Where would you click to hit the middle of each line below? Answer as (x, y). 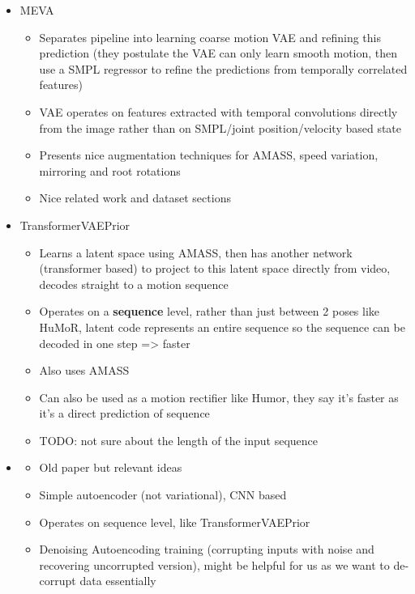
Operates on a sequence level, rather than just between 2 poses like (210, 311)
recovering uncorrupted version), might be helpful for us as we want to (214, 564)
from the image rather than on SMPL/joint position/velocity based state (220, 127)
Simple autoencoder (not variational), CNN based (163, 495)
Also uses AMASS (84, 370)
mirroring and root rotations (110, 170)
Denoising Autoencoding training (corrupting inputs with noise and (207, 549)
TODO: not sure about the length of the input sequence (178, 440)
